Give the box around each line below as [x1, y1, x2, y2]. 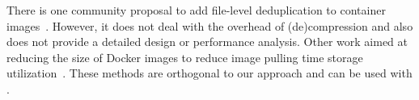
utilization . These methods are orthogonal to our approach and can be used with [6, 65, 413, 81]
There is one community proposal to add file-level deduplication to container [6, 2, 386, 18]
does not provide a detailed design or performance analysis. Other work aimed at [6, 33, 408, 50]
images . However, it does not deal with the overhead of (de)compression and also [6, 17, 413, 34]
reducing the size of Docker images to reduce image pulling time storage [6, 48, 363, 65]
